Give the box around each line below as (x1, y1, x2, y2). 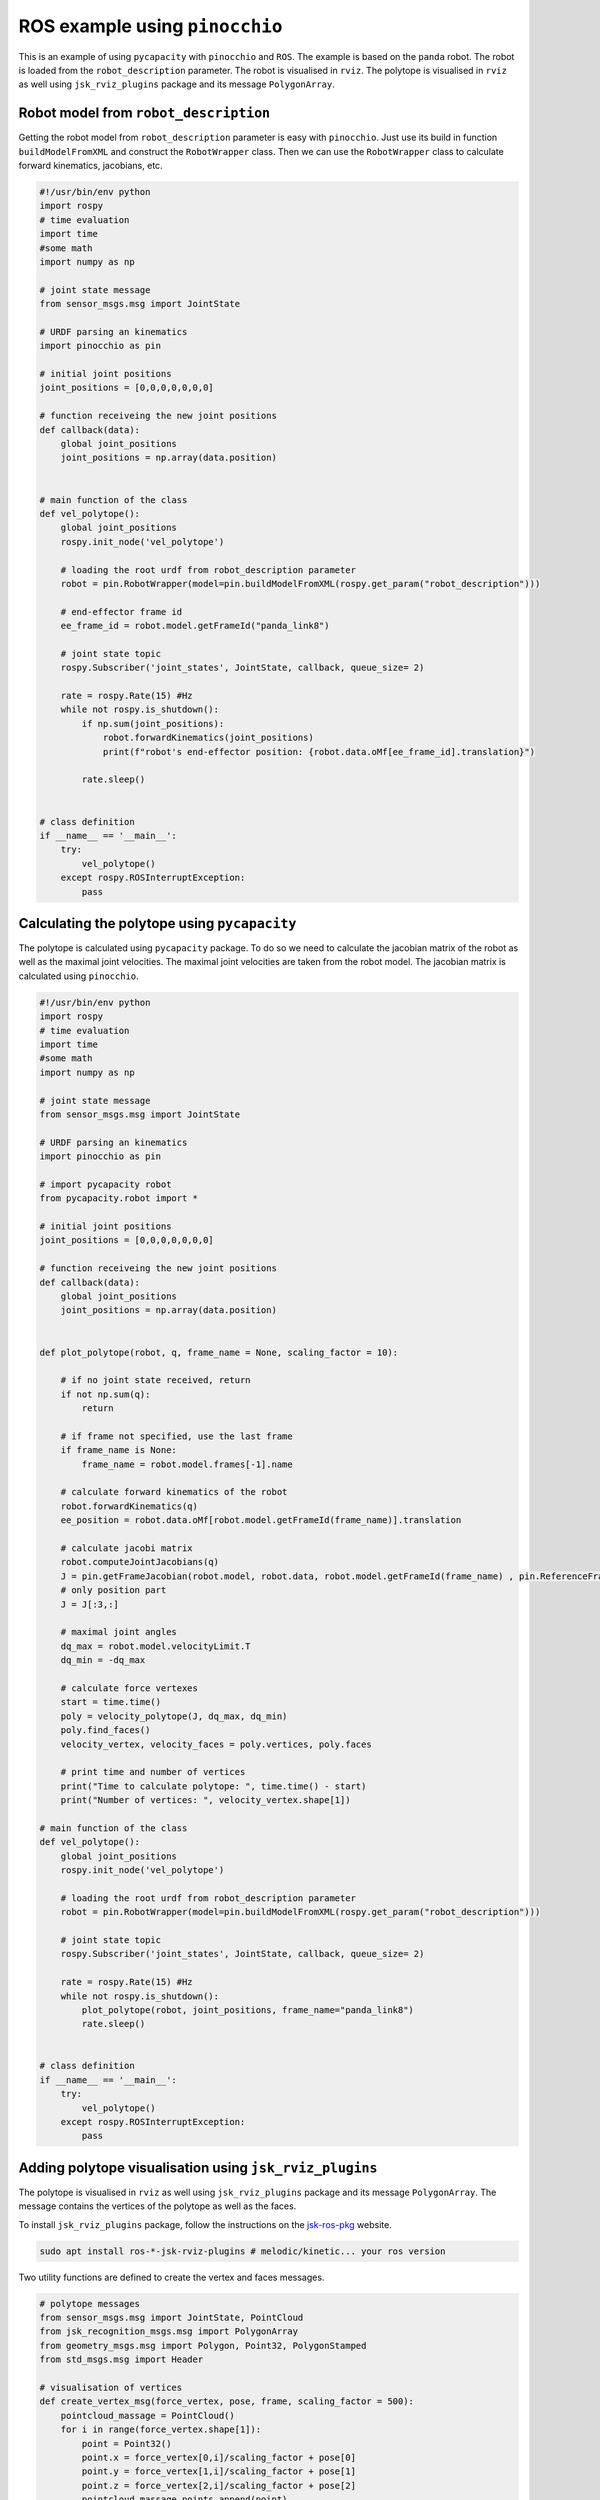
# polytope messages (39, 2298, 140, 2309)
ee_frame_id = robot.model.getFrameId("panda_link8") (60, 620, 330, 632)
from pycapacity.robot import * (39, 1193, 199, 1204)
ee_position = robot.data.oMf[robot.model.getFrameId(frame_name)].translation (60, 1515, 462, 1526)
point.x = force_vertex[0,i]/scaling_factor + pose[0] (81, 2451, 357, 2463)
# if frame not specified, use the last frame (60, 1430, 294, 1442)
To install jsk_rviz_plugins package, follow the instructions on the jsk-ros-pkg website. (18, 2218, 392, 2230)
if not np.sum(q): (60, 1388, 151, 1400)
